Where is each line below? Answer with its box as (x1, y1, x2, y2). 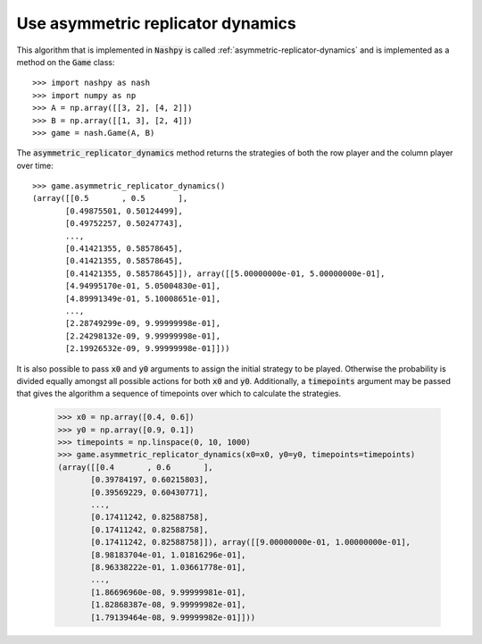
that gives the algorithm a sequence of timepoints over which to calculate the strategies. (16, 389, 342, 399)
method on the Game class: (16, 56, 115, 67)
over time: (16, 160, 54, 171)
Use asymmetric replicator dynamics (16, 13, 296, 33)
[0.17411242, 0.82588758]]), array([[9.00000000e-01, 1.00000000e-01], (90, 537, 411, 548)
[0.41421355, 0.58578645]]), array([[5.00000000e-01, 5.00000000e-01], (65, 268, 386, 279)
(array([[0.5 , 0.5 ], (32, 193, 188, 204)
